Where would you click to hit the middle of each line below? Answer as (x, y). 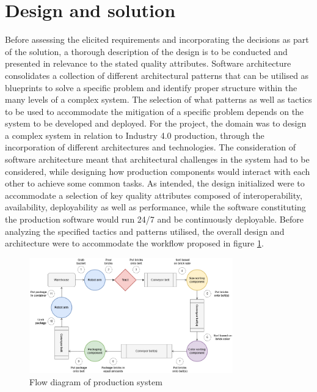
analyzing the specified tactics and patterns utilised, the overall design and (145, 231)
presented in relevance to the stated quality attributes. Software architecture (148, 63)
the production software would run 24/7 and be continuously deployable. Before (154, 219)
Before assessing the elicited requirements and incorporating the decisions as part (157, 39)
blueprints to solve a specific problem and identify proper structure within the (151, 87)
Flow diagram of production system (96, 381)
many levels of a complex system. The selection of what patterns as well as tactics (158, 99)
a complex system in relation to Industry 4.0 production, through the (135, 135)
